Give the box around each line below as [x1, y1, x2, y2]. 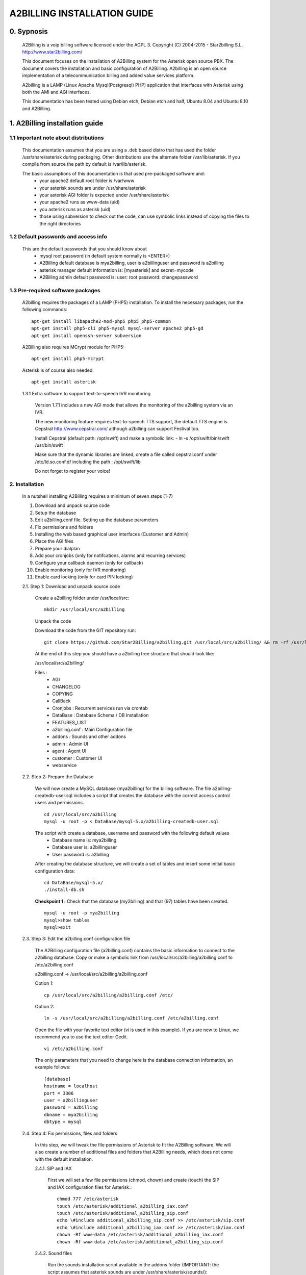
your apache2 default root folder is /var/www [39, 177, 135, 184]
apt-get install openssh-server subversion [31, 333, 142, 339]
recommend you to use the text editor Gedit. [35, 1034, 128, 1040]
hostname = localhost [44, 1083, 98, 1089]
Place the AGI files [35, 538, 74, 544]
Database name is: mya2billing [52, 837, 117, 844]
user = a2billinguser [44, 1097, 98, 1103]
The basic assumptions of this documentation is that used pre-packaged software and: [22, 170, 205, 176]
